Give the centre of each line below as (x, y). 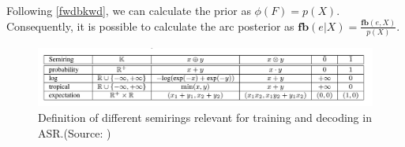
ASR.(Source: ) (75, 132)
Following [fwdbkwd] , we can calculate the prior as (129, 10)
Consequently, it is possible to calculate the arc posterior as (150, 26)
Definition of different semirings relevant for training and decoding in (205, 117)
